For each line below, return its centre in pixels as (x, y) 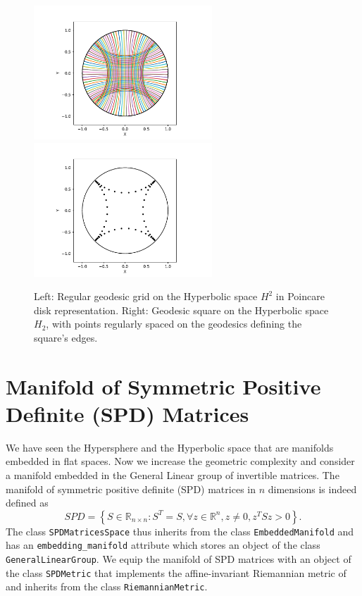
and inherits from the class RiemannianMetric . (107, 586)
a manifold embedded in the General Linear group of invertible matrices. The (173, 475)
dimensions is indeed (312, 489)
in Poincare (300, 296)
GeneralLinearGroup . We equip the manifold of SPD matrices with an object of (179, 559)
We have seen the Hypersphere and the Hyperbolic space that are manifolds (170, 447)
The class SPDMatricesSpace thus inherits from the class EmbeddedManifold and (180, 531)
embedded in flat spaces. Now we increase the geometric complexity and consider (180, 461)
